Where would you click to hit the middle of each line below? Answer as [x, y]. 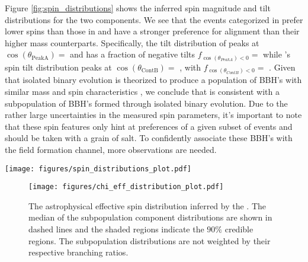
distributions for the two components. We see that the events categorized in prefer [154, 19]
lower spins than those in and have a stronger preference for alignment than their [152, 31]
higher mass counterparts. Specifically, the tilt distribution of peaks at [132, 42]
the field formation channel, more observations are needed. [111, 149]
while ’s [277, 54]
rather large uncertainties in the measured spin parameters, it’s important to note [153, 115]
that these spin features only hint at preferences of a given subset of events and [149, 126]
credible [239, 229]
